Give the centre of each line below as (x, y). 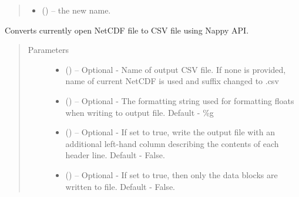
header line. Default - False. (115, 155)
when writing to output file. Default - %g (140, 112)
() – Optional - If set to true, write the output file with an (170, 132)
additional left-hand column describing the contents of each (172, 143)
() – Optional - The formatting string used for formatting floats (180, 100)
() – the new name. (76, 10)
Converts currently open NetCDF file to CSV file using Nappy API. (127, 30)
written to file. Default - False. (120, 186)
